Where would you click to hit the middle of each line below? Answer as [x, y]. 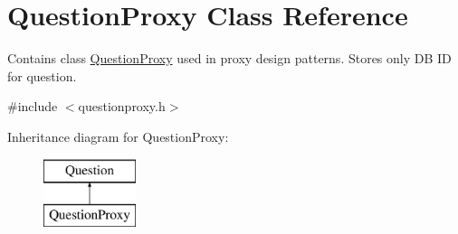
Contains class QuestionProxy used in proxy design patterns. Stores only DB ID [229, 58]
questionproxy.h [122, 106]
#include [33, 106]
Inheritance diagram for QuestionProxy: [118, 136]
